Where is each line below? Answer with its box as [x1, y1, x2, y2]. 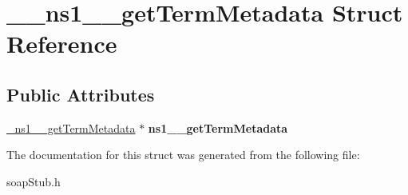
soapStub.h [6, 173, 61, 189]
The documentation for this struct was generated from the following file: [6, 146, 360, 163]
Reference [6, 27, 117, 60]
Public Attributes [6, 82, 155, 106]
